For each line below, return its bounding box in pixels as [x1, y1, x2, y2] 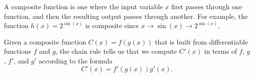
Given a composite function [4, 36, 86, 46]
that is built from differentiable [155, 36, 248, 46]
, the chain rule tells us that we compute [55, 46, 177, 56]
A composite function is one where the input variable [4, 1, 163, 11]
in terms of [204, 46, 237, 56]
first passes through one [171, 1, 242, 11]
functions [4, 46, 31, 56]
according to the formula [39, 55, 113, 65]
